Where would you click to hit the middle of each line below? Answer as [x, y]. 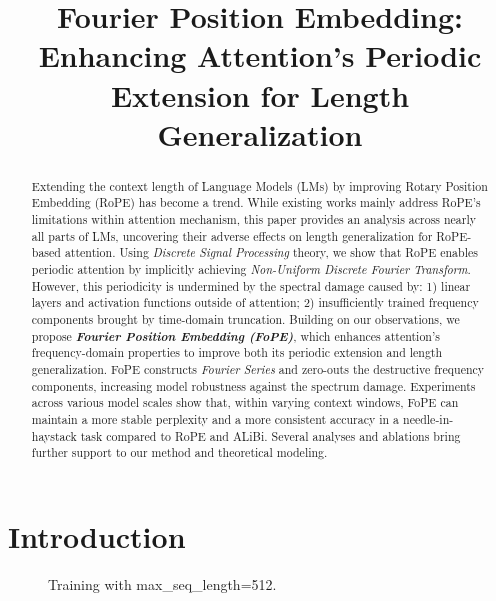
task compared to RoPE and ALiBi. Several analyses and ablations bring [270, 435]
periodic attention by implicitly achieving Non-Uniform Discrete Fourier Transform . [251, 269]
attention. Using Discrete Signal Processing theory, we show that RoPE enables [271, 252]
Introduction [97, 535]
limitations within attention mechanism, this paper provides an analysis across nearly [254, 219]
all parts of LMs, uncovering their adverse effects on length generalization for [232, 235]
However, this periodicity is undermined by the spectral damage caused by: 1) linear [251, 285]
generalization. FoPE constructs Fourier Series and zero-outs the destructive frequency [258, 368]
